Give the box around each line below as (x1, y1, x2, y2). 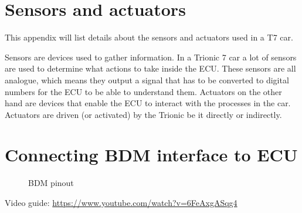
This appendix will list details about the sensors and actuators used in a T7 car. (5, 31, 293, 43)
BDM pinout (28, 177, 74, 189)
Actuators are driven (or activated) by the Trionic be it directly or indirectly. (5, 108, 282, 120)
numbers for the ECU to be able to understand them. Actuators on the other (5, 85, 282, 97)
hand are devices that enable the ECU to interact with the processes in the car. (5, 97, 291, 109)
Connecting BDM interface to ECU (5, 143, 298, 167)
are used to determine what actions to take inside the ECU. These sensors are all (5, 62, 296, 75)
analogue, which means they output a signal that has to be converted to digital (5, 73, 289, 86)
